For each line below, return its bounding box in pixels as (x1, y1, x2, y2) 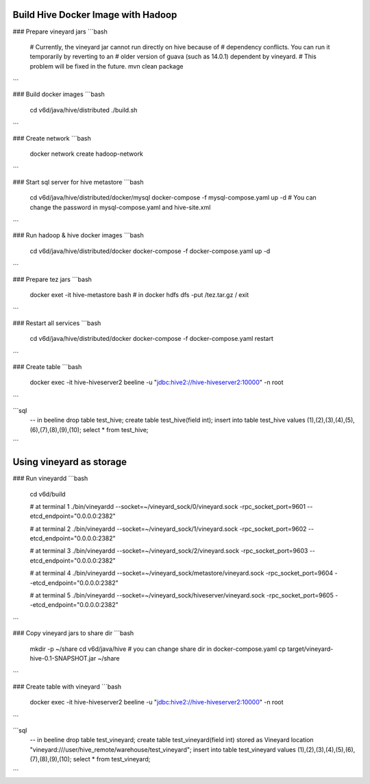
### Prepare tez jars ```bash (12, 275, 92, 283)
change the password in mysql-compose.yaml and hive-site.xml (29, 203, 211, 211)
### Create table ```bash (12, 362, 82, 370)
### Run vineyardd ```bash (12, 474, 88, 483)
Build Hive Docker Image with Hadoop (12, 9, 177, 21)
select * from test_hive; (82, 425, 149, 433)
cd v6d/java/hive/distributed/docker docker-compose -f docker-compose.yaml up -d (29, 247, 271, 255)
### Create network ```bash (12, 134, 92, 142)
